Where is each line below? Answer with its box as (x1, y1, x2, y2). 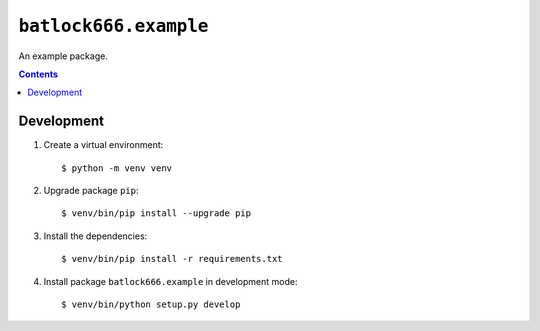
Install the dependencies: (43, 230, 148, 242)
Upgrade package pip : (43, 185, 139, 197)
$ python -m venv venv (61, 162, 173, 174)
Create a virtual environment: (43, 139, 164, 151)
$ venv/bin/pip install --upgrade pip (61, 208, 252, 219)
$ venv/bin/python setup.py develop (61, 298, 241, 310)
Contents (18, 68, 59, 80)
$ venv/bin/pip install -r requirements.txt (61, 253, 284, 265)
